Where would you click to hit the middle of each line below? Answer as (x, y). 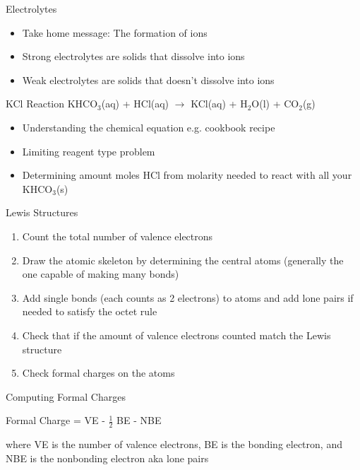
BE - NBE (139, 420)
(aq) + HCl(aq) (135, 104)
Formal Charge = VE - (55, 420)
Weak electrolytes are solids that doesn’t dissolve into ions (148, 80)
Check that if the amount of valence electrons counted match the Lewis (176, 335)
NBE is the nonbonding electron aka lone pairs (107, 458)
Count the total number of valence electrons (118, 236)
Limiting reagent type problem (89, 151)
